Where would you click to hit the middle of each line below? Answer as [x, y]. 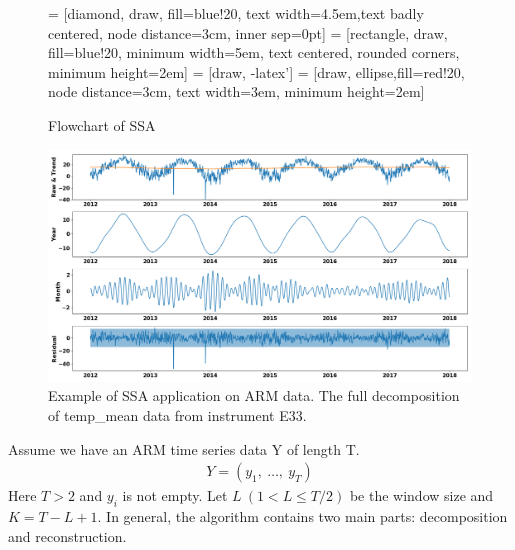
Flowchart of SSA [102, 124]
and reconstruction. [67, 535]
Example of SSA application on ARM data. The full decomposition [254, 395]
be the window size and [421, 495]
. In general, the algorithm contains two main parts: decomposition [302, 516]
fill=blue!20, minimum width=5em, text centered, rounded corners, [254, 52]
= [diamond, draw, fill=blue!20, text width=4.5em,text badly [236, 13]
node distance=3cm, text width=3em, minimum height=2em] [236, 91]
